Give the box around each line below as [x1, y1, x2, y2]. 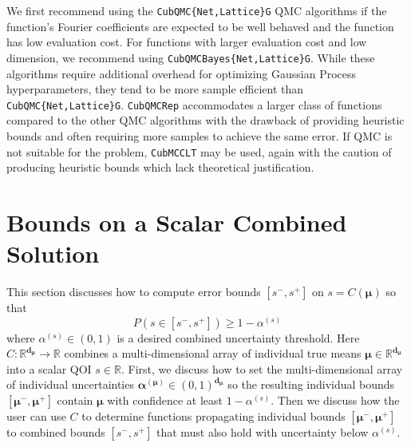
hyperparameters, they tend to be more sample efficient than [6, 81, 304, 97]
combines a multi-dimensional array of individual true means [64, 345, 362, 362]
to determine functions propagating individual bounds [81, 408, 346, 425]
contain [57, 392, 93, 409]
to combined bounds [6, 424, 105, 441]
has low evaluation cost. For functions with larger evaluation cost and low [6, 34, 367, 50]
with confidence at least [107, 392, 223, 409]
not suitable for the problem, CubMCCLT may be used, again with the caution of [6, 143, 392, 160]
